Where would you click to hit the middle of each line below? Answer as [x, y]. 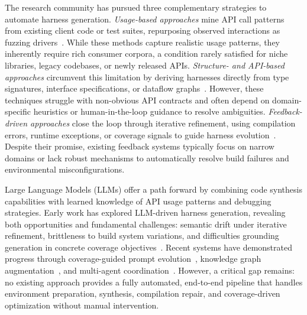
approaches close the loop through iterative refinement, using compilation [163, 123]
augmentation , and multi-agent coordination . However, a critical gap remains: [150, 270]
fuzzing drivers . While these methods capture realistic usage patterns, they [142, 42]
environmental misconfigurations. [65, 169]
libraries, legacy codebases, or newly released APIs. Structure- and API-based [145, 65]
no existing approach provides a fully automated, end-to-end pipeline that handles [154, 282]
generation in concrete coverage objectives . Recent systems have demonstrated [148, 247]
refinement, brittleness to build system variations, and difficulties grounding [142, 236]
